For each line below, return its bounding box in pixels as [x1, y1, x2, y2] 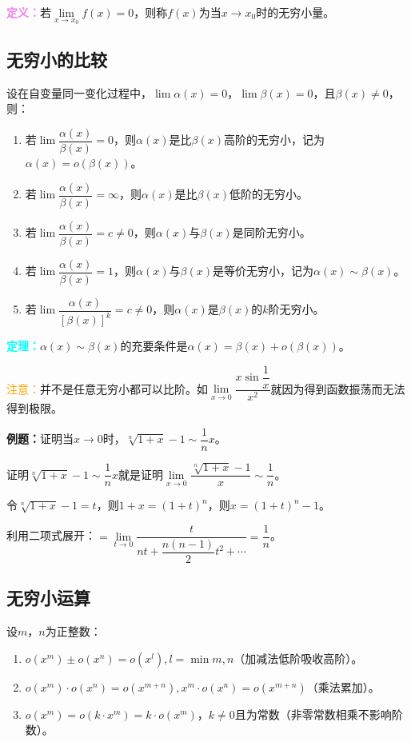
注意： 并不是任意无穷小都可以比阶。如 [6, 380, 208, 397]
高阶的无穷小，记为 [223, 131, 325, 148]
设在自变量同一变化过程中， [6, 84, 152, 101]
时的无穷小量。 [256, 4, 335, 20]
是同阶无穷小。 [232, 224, 311, 241]
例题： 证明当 [6, 430, 74, 447]
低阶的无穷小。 [229, 185, 308, 202]
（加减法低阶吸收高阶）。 [233, 649, 363, 666]
